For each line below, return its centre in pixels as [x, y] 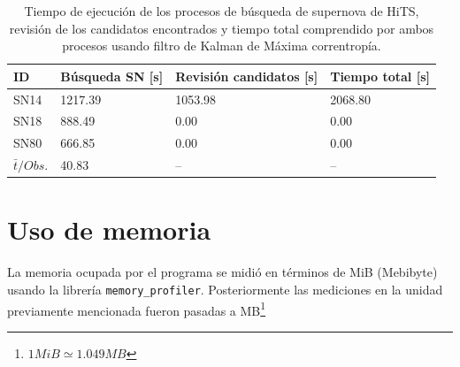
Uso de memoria [109, 229]
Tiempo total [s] [380, 76]
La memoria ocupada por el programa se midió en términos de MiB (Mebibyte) [222, 272]
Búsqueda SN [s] [112, 76]
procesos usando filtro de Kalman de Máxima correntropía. [222, 46]
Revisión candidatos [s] [247, 76]
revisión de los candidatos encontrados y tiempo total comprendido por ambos [222, 28]
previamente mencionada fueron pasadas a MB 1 [137, 309]
